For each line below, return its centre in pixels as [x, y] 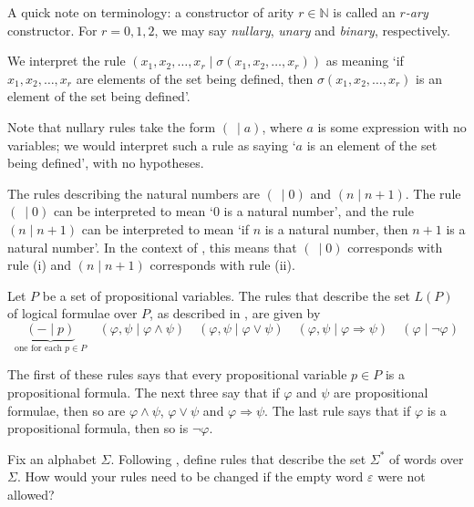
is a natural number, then [336, 228]
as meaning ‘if [365, 61]
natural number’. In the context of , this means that [152, 247]
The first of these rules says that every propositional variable [177, 374]
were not [402, 476]
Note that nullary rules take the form [112, 126]
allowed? [31, 494]
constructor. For [52, 30]
